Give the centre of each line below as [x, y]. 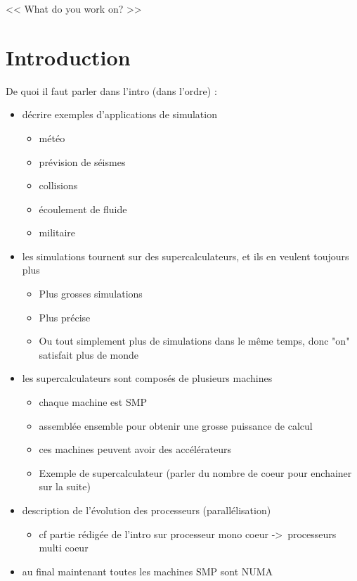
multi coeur [64, 548]
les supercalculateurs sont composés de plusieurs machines [147, 378]
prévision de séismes [82, 161]
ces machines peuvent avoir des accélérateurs [135, 449]
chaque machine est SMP [93, 402]
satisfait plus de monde [89, 354]
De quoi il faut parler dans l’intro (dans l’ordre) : [111, 90]
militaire [57, 232]
